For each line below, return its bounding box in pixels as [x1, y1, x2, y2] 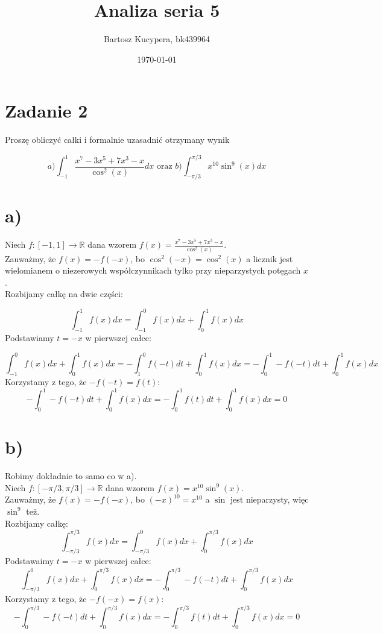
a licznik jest [246, 252, 293, 265]
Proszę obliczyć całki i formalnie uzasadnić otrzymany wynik [5, 133, 230, 146]
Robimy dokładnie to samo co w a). [5, 469, 137, 482]
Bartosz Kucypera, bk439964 [103, 33, 210, 45]
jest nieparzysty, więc [230, 493, 309, 506]
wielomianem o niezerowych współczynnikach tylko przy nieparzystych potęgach [5, 264, 301, 277]
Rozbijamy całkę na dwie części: [5, 287, 123, 300]
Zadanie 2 [5, 98, 88, 123]
